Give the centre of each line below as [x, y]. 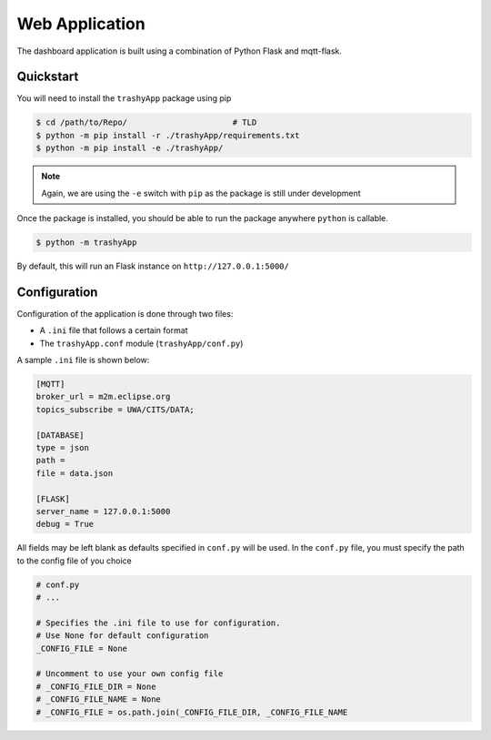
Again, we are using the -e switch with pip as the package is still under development [201, 193]
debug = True [65, 524]
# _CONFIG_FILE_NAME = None [98, 699]
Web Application [81, 24]
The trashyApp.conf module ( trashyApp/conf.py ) [141, 343]
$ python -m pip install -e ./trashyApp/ [130, 148]
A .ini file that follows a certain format [114, 330]
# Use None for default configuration [122, 636]
